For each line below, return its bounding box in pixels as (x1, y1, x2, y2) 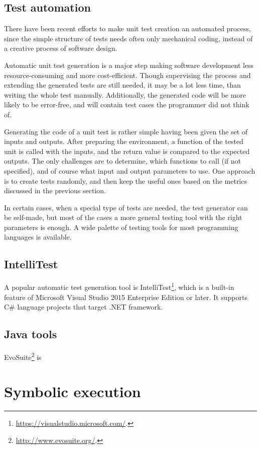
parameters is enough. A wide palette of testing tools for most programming (4, 221, 238, 232)
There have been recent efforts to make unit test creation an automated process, (4, 23, 251, 34)
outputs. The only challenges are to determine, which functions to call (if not (4, 156, 241, 166)
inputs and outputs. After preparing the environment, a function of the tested (4, 136, 243, 146)
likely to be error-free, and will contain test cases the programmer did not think (4, 99, 249, 110)
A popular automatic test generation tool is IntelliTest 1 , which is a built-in (4, 280, 234, 292)
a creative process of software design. (4, 43, 117, 53)
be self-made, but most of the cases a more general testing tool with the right (4, 212, 242, 222)
